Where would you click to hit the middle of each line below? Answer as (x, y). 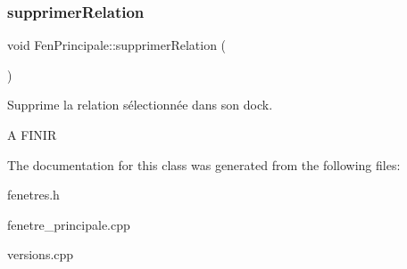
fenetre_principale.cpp (69, 224)
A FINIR (32, 134)
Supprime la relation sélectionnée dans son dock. (140, 105)
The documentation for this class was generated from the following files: (204, 164)
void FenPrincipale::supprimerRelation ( (117, 45)
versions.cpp (41, 254)
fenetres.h (33, 195)
